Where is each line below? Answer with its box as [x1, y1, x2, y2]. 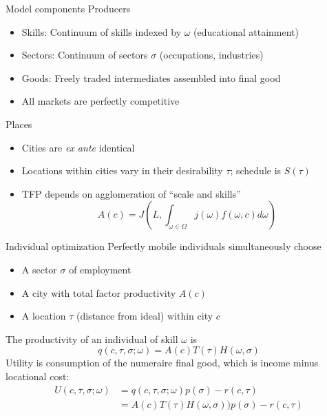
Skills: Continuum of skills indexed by [21, 24, 182, 39]
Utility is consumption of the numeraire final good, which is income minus [6, 355, 319, 370]
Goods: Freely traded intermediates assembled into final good [21, 70, 281, 85]
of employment [69, 262, 131, 276]
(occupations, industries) [159, 48, 264, 62]
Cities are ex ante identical [21, 140, 135, 154]
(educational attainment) [193, 24, 299, 39]
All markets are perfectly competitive [21, 94, 180, 108]
